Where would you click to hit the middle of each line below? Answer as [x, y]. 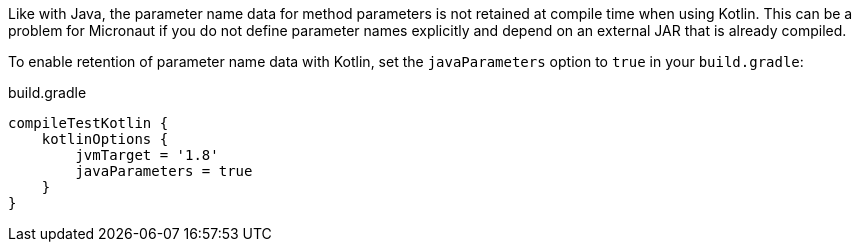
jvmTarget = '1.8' [147, 155]
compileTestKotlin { [88, 123]
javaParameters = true [164, 171]
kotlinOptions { [105, 139]
